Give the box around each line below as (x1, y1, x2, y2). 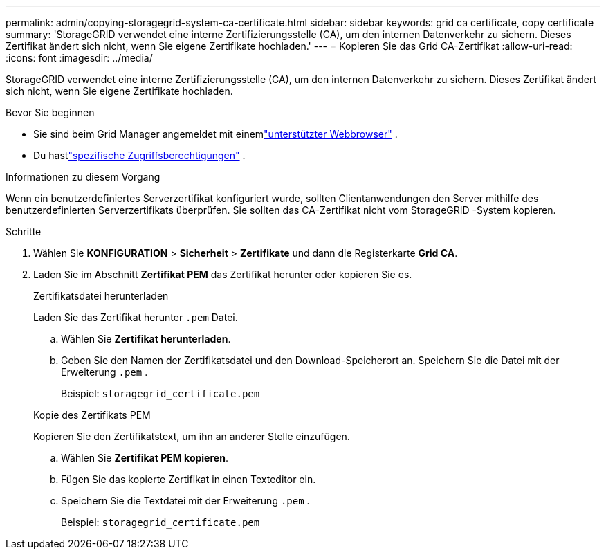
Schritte (6, 226, 42, 237)
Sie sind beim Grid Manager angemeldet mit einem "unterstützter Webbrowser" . (33, 128, 398, 140)
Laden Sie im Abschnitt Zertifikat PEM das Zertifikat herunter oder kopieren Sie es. (33, 269, 412, 280)
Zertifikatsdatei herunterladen (33, 290, 169, 302)
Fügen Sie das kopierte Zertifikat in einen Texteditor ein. (61, 473, 316, 485)
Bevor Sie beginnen (6, 107, 95, 118)
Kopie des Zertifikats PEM (33, 409, 151, 421)
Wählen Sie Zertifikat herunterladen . (61, 333, 231, 345)
